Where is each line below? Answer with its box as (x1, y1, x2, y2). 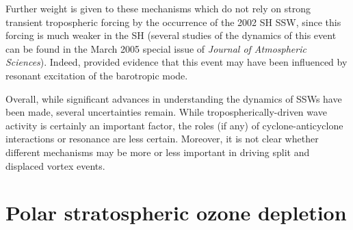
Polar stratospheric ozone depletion (5, 199, 347, 227)
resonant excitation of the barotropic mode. (5, 68, 188, 82)
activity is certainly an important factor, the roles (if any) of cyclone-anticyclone (5, 118, 343, 132)
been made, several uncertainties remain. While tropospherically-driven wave (5, 105, 327, 119)
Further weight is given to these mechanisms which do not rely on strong (5, 1, 311, 15)
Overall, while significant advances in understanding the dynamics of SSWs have (5, 91, 342, 105)
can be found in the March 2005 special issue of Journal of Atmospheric (5, 41, 306, 55)
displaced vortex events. (5, 158, 105, 172)
